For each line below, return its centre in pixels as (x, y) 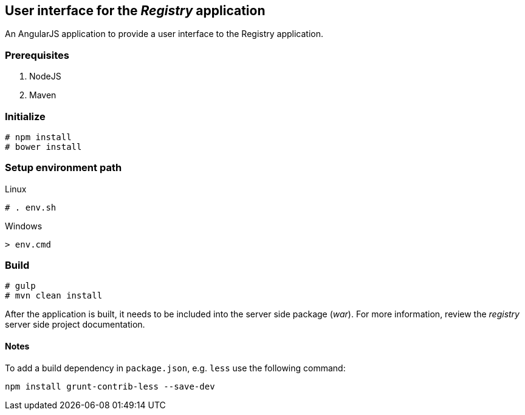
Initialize (25, 116)
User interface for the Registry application (135, 11)
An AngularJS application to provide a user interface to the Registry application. (164, 34)
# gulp (20, 286)
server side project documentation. (75, 325)
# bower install (43, 147)
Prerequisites (37, 55)
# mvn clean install (54, 296)
